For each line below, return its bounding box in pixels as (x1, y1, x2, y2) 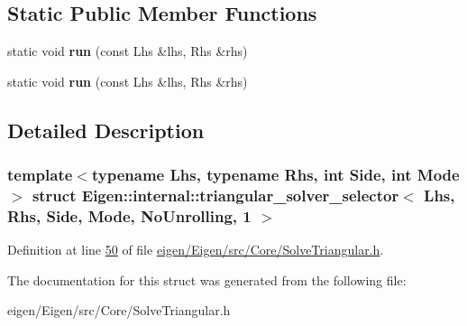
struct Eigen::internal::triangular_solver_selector (32, 184, 399, 207)
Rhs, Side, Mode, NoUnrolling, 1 (7, 204, 252, 227)
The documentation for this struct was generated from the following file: (7, 270, 407, 289)
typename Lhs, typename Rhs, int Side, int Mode (91, 163, 460, 186)
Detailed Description (7, 116, 205, 144)
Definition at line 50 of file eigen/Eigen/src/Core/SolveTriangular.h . (7, 240, 384, 259)
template (7, 163, 73, 186)
